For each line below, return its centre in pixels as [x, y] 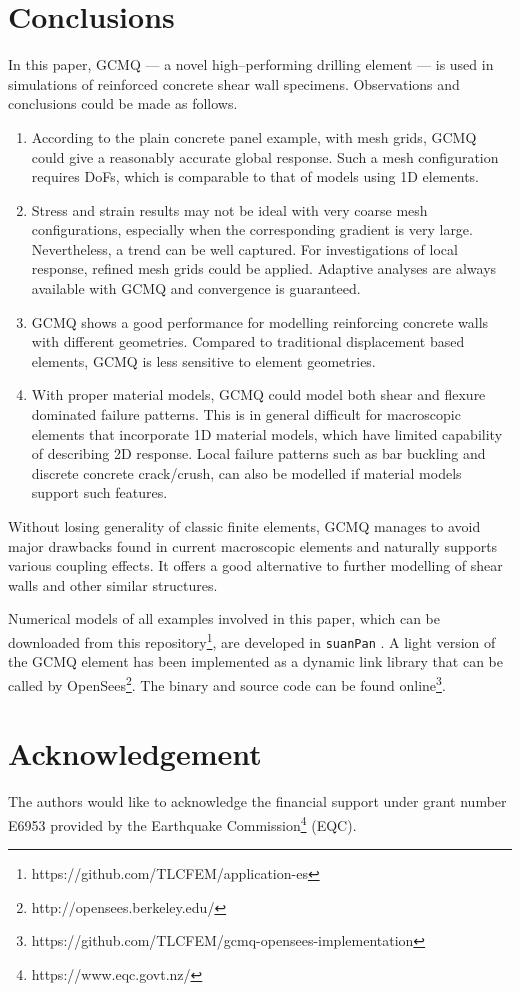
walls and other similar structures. [113, 584]
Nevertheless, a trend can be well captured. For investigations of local [244, 248]
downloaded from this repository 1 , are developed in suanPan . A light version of [252, 640]
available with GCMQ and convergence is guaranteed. [196, 288]
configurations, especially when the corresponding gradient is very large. [252, 229]
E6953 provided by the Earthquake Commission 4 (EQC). [182, 823]
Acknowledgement [135, 753]
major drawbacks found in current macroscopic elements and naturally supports [253, 545]
